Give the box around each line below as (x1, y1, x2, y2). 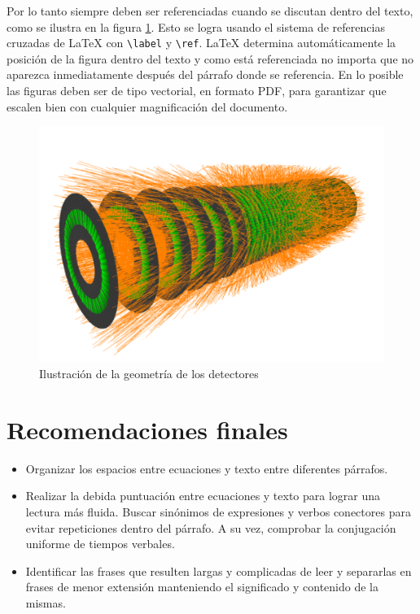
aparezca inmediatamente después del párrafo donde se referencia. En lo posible (7, 66, 404, 83)
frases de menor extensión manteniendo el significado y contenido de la (25, 578, 378, 595)
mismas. (25, 594, 66, 611)
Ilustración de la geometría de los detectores (39, 365, 259, 382)
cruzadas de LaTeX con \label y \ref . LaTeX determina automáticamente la (7, 34, 396, 51)
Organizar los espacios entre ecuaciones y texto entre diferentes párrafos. (25, 459, 388, 477)
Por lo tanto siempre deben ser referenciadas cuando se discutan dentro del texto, (7, 2, 413, 19)
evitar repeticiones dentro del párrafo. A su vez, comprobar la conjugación (25, 519, 396, 536)
